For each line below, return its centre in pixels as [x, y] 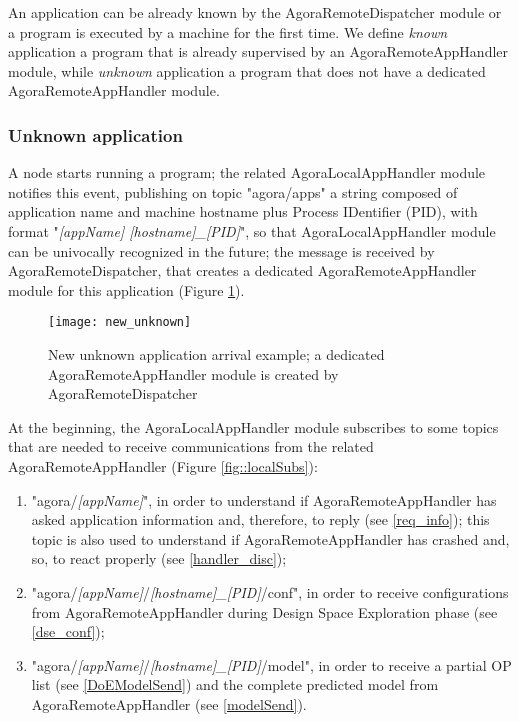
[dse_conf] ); [68, 631]
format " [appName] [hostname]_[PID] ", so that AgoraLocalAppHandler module [252, 230]
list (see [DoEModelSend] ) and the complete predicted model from [235, 684]
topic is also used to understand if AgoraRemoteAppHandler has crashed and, [270, 538]
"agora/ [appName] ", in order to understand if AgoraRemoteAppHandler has [264, 499]
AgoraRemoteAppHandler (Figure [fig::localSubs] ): [163, 465]
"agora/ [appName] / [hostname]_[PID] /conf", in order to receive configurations [270, 591]
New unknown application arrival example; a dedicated [216, 354]
